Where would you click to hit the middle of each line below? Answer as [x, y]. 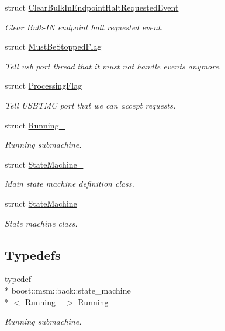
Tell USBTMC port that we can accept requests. [90, 105]
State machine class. [41, 223]
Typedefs [33, 254]
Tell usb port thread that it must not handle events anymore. [113, 66]
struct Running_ [35, 125]
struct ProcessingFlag [44, 86]
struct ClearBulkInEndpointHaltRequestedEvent [92, 7]
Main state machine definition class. [70, 184]
